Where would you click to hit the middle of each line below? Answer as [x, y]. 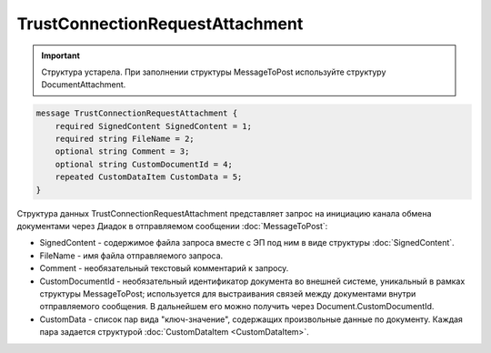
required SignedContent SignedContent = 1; [153, 126]
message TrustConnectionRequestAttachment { [137, 113]
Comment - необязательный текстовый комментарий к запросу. [164, 268]
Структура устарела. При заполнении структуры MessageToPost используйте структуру [214, 72]
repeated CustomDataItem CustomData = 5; [149, 177]
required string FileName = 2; [125, 139]
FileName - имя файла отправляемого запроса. [131, 256]
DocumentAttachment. [84, 85]
